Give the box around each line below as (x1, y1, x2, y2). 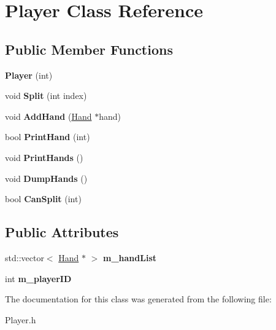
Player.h (5, 313, 36, 326)
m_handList (102, 251, 156, 264)
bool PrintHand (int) (5, 130, 90, 143)
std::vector (5, 251, 44, 264)
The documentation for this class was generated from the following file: (5, 293, 272, 305)
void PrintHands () (5, 151, 83, 163)
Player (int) (5, 68, 53, 81)
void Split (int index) (5, 89, 87, 102)
